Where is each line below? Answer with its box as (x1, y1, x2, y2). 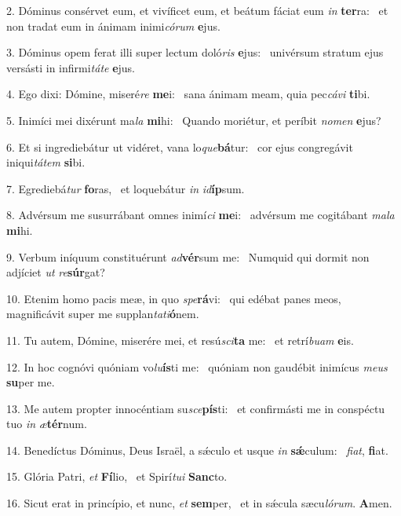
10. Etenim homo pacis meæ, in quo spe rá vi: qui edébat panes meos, (6, 290, 341, 306)
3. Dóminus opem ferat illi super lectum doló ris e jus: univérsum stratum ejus (6, 44, 384, 60)
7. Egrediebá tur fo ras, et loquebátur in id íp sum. (6, 180, 245, 196)
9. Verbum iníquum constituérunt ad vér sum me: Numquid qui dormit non (6, 248, 370, 265)
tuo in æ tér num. (6, 415, 87, 432)
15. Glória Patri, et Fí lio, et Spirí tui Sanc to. (6, 468, 228, 485)
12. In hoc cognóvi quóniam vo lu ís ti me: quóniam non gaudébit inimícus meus (6, 358, 388, 375)
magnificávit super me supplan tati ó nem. (6, 306, 199, 322)
